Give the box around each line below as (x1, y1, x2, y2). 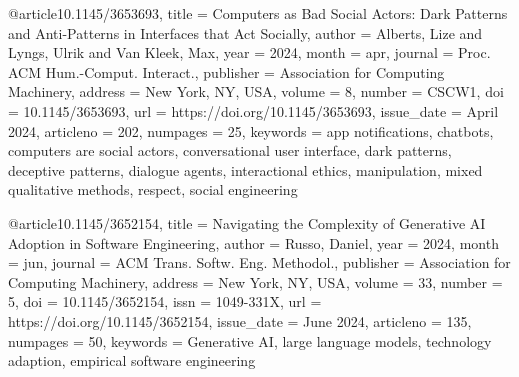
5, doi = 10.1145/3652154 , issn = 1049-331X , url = (8, 291, 322, 312)
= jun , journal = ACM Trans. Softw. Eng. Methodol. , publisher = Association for (8, 252, 511, 273)
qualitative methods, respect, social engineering (8, 179, 298, 200)
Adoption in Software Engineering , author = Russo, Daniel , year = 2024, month (8, 232, 499, 253)
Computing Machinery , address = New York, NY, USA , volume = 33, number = (8, 271, 503, 292)
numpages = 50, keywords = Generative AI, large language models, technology (8, 330, 492, 351)
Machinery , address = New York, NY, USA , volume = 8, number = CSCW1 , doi (8, 81, 504, 102)
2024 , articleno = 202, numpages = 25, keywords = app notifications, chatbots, (8, 120, 494, 141)
